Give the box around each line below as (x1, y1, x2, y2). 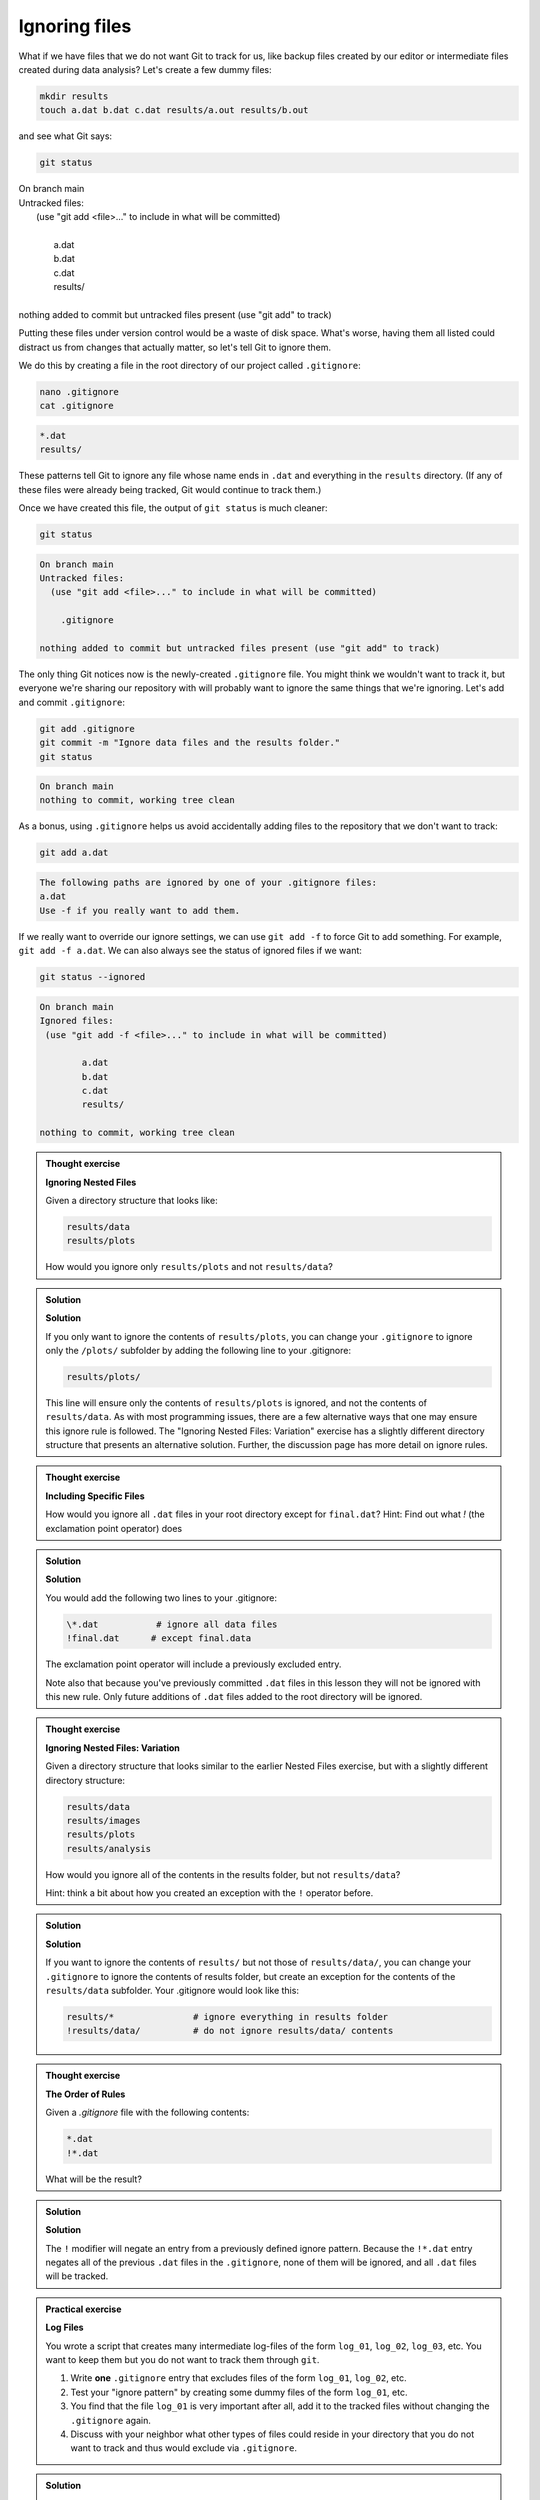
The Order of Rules (45, 2088, 126, 2100)
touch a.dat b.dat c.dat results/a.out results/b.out (39, 105, 309, 116)
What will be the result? (45, 2173, 142, 2185)
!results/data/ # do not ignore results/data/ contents (66, 2025, 394, 2037)
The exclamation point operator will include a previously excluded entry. (45, 1658, 342, 1670)
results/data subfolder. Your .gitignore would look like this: (45, 1985, 300, 1996)
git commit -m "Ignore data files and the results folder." (39, 737, 341, 749)
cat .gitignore (39, 400, 114, 412)
